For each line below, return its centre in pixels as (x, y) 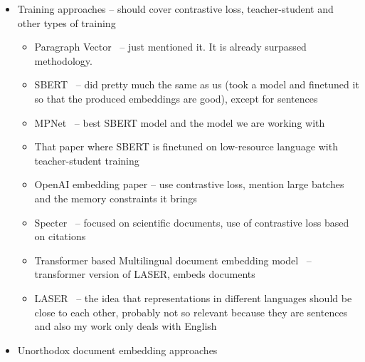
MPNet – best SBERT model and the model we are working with (180, 122)
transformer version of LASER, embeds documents (145, 274)
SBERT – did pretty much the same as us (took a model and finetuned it (197, 84)
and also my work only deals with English (126, 326)
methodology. (63, 60)
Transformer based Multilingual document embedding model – (173, 260)
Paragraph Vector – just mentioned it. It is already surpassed (170, 47)
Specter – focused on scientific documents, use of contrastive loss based (192, 222)
